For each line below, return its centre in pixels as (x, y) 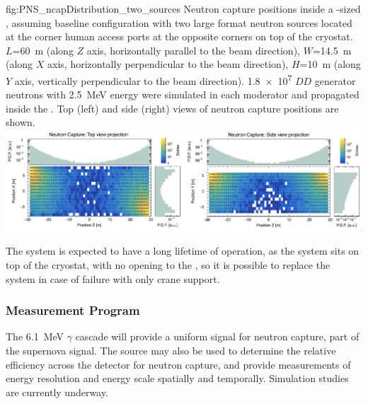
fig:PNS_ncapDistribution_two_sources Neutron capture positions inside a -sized (183, 8)
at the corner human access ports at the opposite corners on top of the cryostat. (179, 36)
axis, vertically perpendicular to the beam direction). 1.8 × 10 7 (153, 79)
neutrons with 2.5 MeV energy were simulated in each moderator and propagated (183, 94)
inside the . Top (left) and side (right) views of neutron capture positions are (172, 108)
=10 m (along (330, 64)
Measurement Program (73, 310)
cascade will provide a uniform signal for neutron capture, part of (217, 336)
